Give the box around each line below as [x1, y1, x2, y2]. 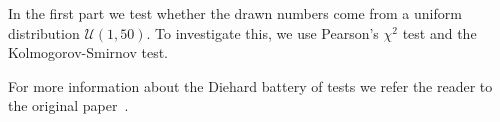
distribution [8, 22, 80, 43]
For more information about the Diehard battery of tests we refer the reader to [8, 75, 493, 96]
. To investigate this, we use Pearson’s [146, 22, 379, 43]
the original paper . [8, 95, 129, 116]
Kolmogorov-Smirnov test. [8, 42, 168, 63]
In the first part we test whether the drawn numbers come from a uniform [8, 3, 462, 23]
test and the [402, 22, 477, 43]
